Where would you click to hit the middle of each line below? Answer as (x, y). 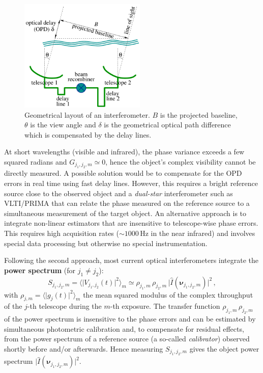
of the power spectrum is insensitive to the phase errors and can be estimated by (130, 319)
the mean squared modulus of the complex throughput (168, 294)
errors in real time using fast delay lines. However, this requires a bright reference (131, 183)
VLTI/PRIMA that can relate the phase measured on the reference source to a (127, 203)
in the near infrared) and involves (203, 233)
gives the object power (224, 348)
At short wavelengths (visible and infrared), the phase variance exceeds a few (124, 152)
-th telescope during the (64, 306)
